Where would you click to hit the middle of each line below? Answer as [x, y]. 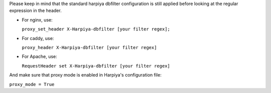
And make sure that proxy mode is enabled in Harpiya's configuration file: [85, 75]
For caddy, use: [38, 38]
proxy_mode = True [32, 84]
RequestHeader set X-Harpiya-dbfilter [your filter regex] [96, 66]
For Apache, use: [39, 56]
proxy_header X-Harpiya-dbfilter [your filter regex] [89, 47]
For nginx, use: [37, 19]
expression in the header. [36, 10]
